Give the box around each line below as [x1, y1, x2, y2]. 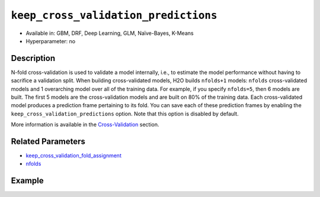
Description [11, 53, 56, 63]
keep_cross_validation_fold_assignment [25, 152, 121, 159]
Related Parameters [11, 137, 86, 146]
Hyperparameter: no [25, 37, 76, 44]
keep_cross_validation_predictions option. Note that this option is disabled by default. [11, 110, 239, 117]
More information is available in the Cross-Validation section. [11, 121, 159, 128]
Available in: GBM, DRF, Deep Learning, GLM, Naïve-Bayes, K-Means [25, 30, 194, 37]
